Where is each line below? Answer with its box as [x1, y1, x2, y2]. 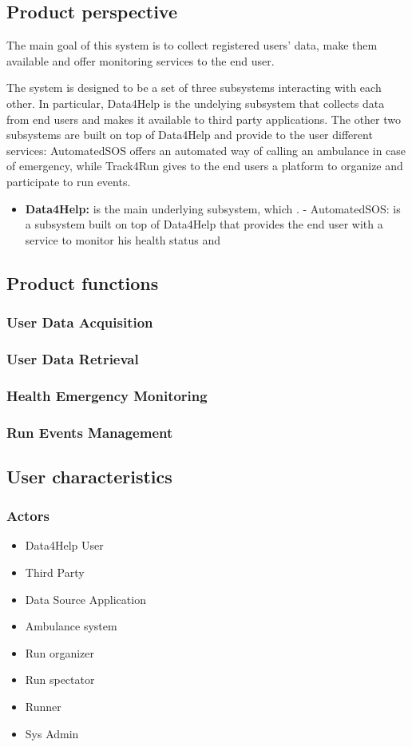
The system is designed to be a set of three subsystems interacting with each [6, 79, 382, 96]
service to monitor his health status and [25, 231, 221, 248]
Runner [25, 698, 61, 715]
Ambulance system [25, 618, 117, 634]
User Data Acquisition [6, 312, 153, 332]
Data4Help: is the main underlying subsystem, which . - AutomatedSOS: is [25, 200, 401, 217]
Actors [6, 506, 50, 526]
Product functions [6, 270, 159, 295]
